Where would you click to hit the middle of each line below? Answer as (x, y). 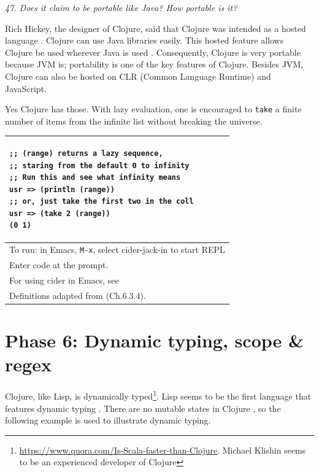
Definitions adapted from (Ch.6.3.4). (78, 295)
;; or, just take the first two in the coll (102, 202)
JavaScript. (26, 88)
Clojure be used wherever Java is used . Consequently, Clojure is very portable (153, 52)
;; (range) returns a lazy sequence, (86, 153)
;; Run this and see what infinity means (95, 178)
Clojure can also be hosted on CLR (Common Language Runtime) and (138, 76)
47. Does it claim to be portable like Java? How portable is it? (121, 7)
